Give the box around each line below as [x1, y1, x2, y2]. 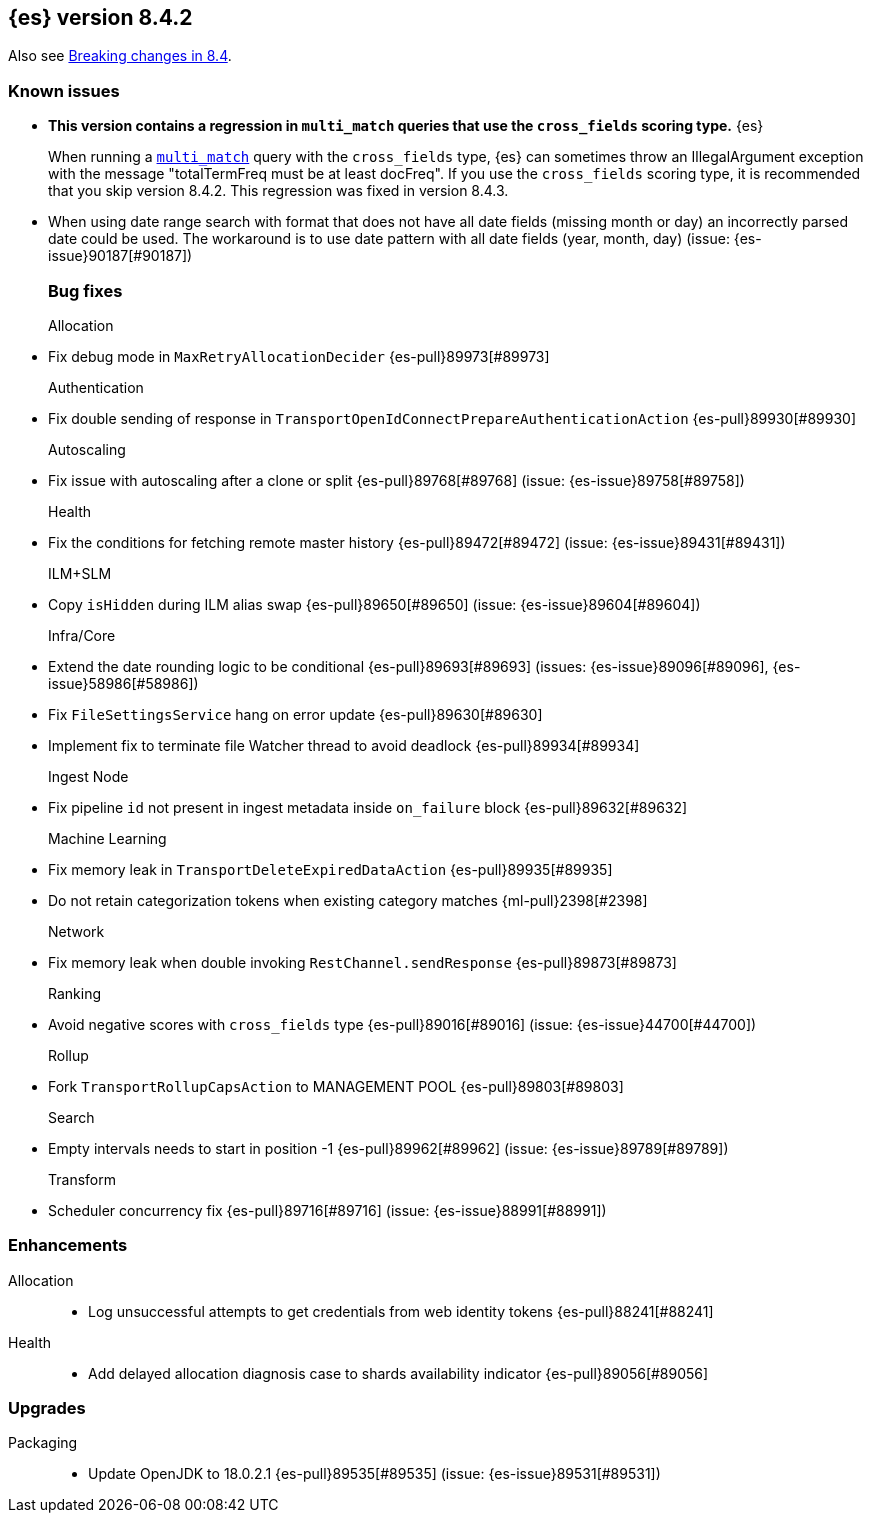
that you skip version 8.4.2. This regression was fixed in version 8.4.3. [48, 182, 509, 200]
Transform [48, 1170, 116, 1188]
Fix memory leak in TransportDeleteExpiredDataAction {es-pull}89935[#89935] [48, 860, 613, 878]
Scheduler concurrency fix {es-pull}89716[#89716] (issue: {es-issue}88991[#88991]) [48, 1201, 607, 1219]
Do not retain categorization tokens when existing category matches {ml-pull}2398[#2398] [48, 891, 648, 909]
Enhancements [8, 1235, 128, 1256]
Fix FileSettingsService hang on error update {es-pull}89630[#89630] [48, 705, 543, 723]
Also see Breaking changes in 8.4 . [8, 47, 232, 65]
